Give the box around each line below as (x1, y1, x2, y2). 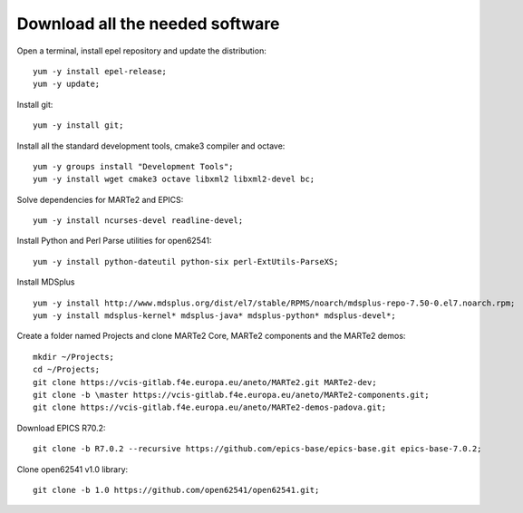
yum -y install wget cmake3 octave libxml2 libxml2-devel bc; (33, 174, 315, 185)
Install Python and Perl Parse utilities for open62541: (16, 236, 212, 247)
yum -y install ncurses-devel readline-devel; (33, 216, 244, 226)
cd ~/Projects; (33, 364, 101, 375)
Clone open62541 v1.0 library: (16, 463, 129, 475)
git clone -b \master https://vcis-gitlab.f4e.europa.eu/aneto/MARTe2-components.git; (33, 390, 430, 400)
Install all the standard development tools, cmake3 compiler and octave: (16, 140, 286, 151)
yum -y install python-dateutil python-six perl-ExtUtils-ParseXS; (33, 256, 339, 266)
